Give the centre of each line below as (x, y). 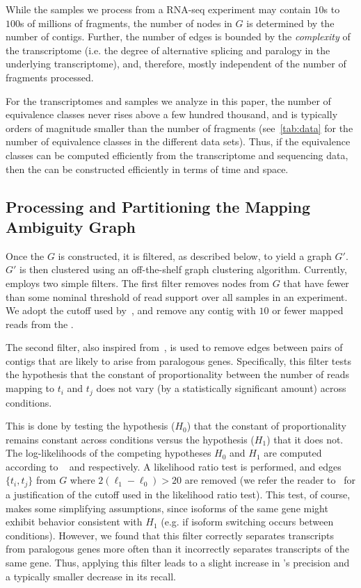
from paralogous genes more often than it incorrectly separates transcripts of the (177, 549)
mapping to (30, 388)
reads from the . (40, 324)
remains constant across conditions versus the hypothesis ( (130, 439)
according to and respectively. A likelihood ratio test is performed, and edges (174, 466)
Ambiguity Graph (71, 226)
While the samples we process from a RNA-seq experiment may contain (158, 9)
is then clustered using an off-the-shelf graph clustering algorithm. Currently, (183, 269)
